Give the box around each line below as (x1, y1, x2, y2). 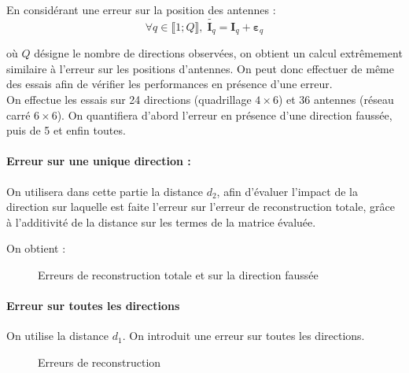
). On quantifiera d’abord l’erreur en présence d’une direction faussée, (57, 106, 392, 123)
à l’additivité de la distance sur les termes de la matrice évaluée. (6, 213, 316, 230)
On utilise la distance (6, 327, 109, 344)
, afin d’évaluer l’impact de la (216, 183, 358, 199)
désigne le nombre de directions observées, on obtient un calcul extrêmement (34, 45, 403, 61)
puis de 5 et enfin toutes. (6, 122, 126, 138)
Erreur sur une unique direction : (6, 153, 191, 169)
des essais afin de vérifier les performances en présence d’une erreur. (6, 76, 333, 92)
